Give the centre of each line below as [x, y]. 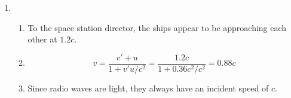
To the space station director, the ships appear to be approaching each [157, 27]
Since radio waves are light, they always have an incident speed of [148, 88]
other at [42, 39]
